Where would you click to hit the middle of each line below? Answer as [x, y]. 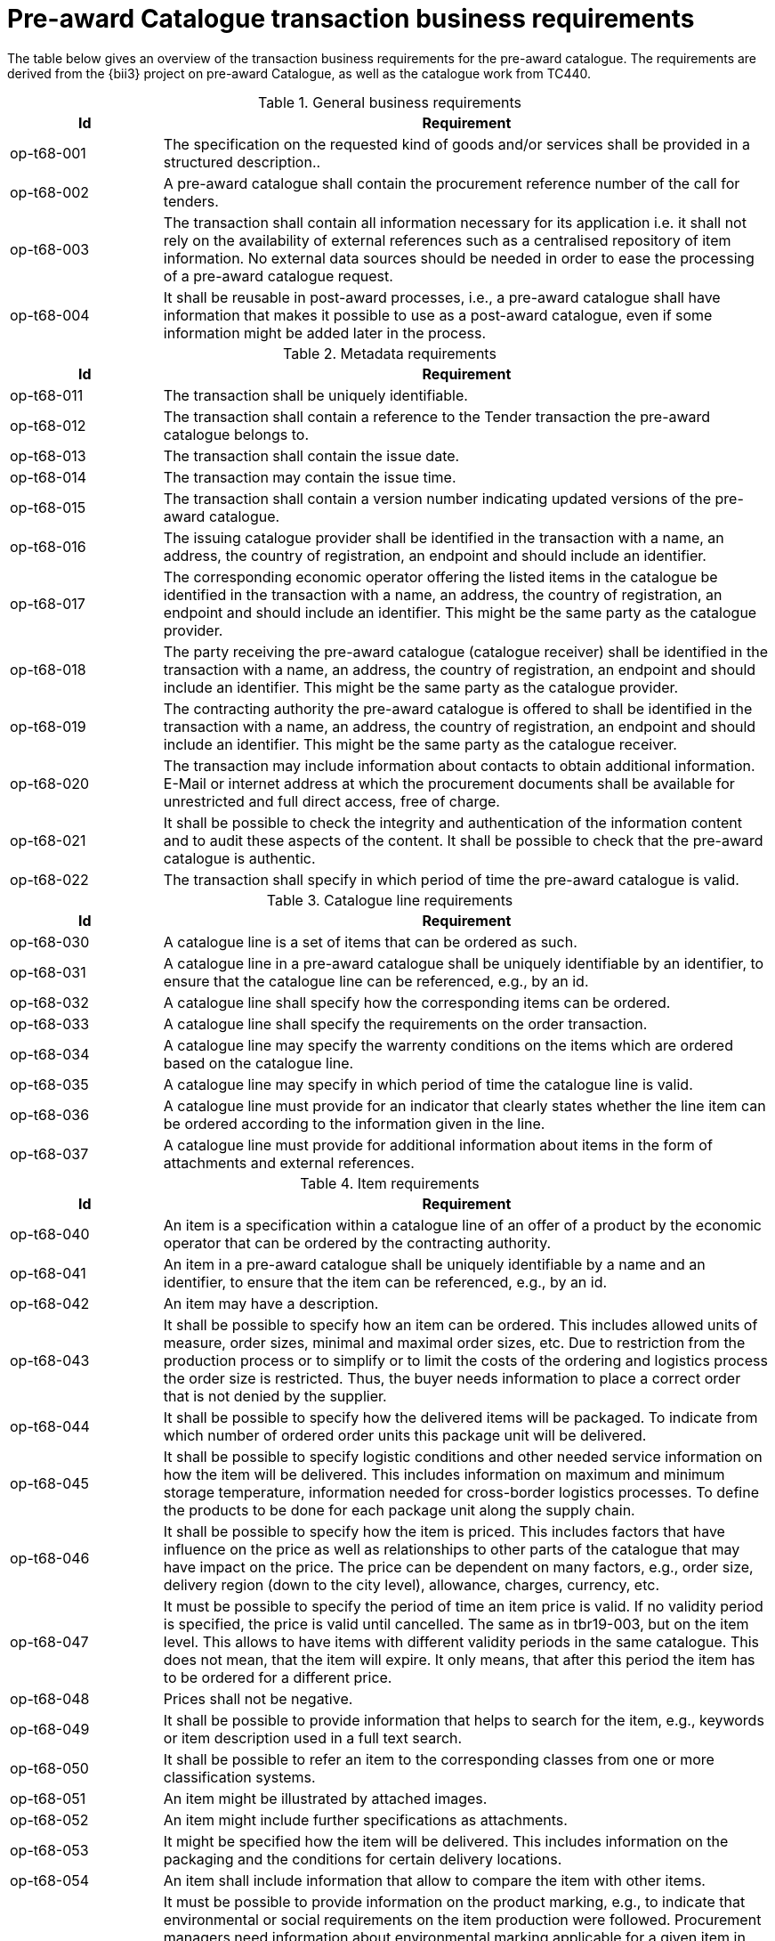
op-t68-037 [49, 1153]
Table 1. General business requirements [390, 102]
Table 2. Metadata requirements [390, 353]
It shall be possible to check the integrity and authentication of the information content [452, 822]
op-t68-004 [50, 315]
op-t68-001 [48, 153]
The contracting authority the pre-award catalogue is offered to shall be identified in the [458, 708]
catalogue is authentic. [239, 858]
